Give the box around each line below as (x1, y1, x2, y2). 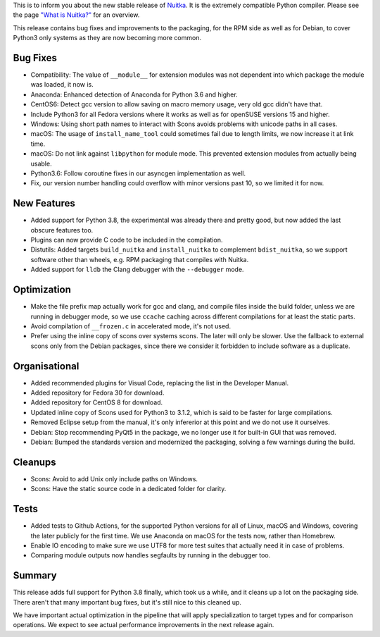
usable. (30, 159, 52, 168)
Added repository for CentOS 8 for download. (30, 398, 163, 407)
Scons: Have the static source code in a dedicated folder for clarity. (30, 485, 227, 493)
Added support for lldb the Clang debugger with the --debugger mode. (30, 265, 244, 274)
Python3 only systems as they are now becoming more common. (13, 34, 202, 42)
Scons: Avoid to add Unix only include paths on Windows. (30, 474, 198, 483)
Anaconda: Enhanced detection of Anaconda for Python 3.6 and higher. (30, 90, 239, 99)
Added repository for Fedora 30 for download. (30, 388, 165, 397)
